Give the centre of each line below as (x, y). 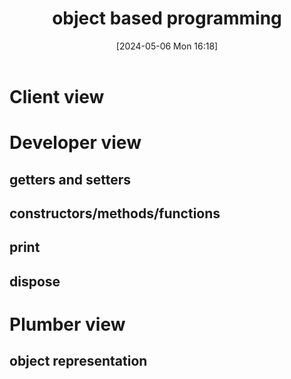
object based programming (167, 18)
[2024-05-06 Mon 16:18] (167, 46)
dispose (35, 281)
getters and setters (70, 179)
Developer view (75, 143)
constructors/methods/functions (115, 213)
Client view (57, 96)
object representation (78, 361)
